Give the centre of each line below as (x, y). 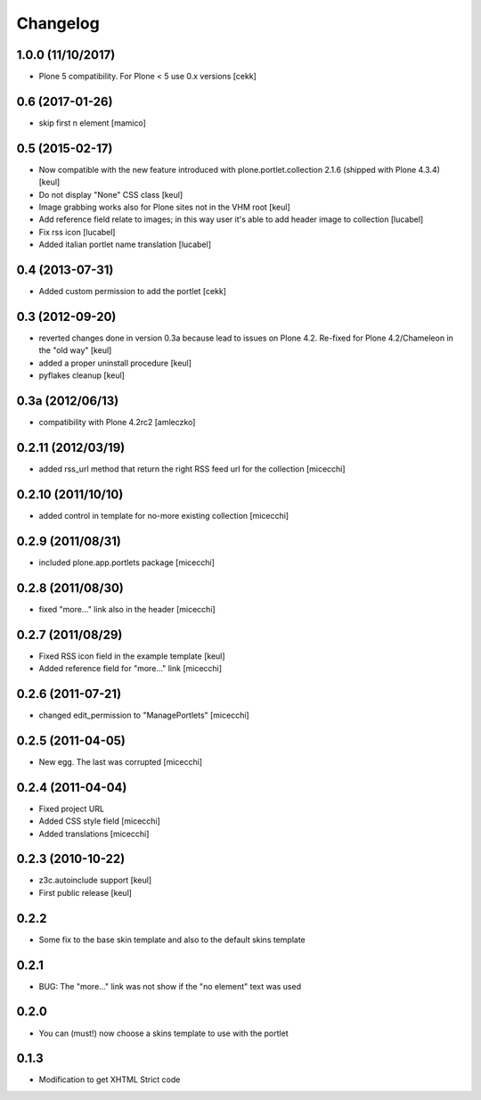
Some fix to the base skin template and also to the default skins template (172, 940)
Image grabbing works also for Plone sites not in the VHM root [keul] (165, 207)
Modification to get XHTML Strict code (110, 1079)
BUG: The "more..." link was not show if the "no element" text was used (170, 986)
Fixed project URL (72, 809)
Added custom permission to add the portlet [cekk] (133, 291)
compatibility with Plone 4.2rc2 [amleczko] (117, 423)
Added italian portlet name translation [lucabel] (125, 244)
